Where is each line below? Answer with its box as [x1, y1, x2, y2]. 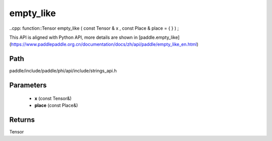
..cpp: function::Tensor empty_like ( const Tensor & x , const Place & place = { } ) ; [9, 25, 179, 31]
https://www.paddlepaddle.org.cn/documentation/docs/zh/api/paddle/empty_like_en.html [11, 41, 197, 47]
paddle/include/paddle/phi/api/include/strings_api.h [9, 68, 117, 74]
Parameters [9, 81, 47, 90]
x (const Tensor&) [34, 95, 72, 101]
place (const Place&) [34, 102, 78, 108]
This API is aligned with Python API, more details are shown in [9, 34, 138, 40]
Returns [9, 115, 35, 124]
